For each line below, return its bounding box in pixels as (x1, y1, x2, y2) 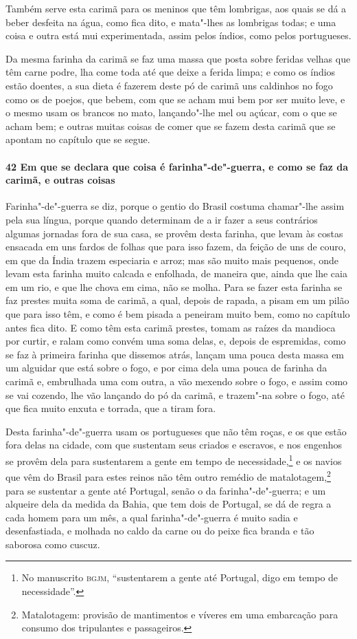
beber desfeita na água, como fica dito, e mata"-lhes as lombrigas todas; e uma (5, 14, 336, 29)
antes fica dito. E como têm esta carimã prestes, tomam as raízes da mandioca (5, 320, 336, 334)
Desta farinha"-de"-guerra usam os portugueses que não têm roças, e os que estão (5, 424, 347, 438)
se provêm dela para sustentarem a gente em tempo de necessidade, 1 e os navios (5, 452, 342, 468)
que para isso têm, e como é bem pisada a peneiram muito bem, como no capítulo (5, 307, 350, 321)
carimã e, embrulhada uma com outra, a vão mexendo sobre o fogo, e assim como (5, 374, 348, 389)
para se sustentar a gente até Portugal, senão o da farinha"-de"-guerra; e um (5, 483, 326, 497)
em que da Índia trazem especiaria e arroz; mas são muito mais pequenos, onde (5, 252, 339, 267)
